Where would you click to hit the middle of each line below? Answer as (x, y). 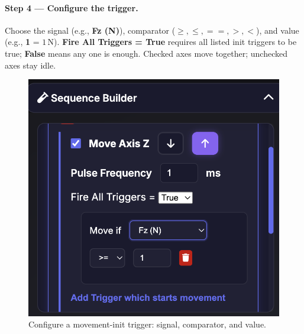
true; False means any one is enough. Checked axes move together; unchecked (146, 53)
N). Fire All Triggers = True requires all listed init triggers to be (172, 42)
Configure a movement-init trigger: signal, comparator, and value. (148, 324)
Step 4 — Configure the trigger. (72, 7)
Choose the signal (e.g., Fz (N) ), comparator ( (90, 30)
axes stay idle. (30, 65)
